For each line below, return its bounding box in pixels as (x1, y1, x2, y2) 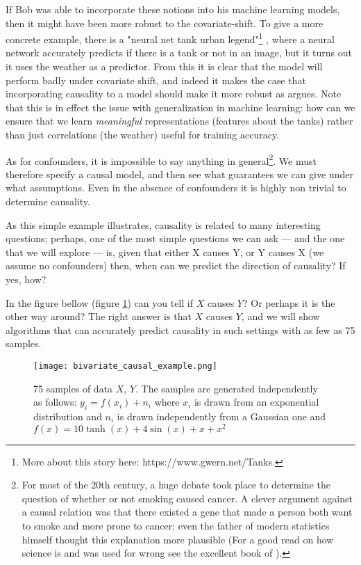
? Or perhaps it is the (242, 295, 335, 310)
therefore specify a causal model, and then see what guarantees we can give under (6, 166, 353, 181)
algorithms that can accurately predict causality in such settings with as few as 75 (6, 322, 355, 337)
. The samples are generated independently (135, 381, 318, 395)
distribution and (33, 409, 102, 424)
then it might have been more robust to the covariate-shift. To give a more (6, 15, 324, 30)
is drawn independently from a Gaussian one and (117, 409, 326, 424)
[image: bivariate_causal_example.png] (33, 360, 217, 371)
